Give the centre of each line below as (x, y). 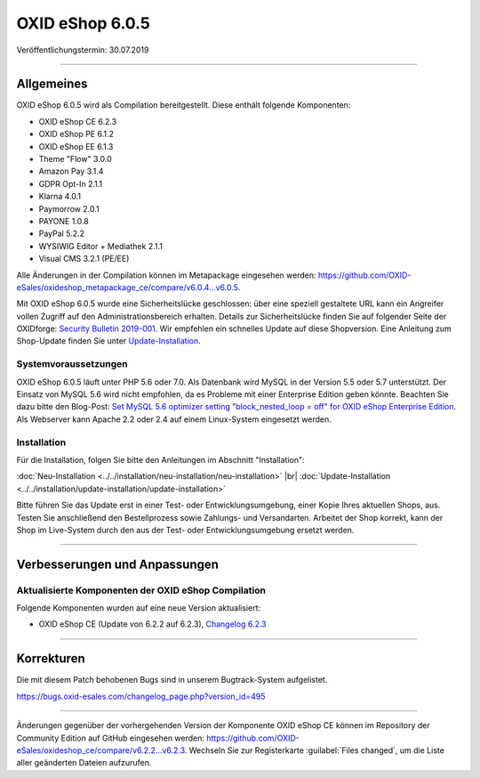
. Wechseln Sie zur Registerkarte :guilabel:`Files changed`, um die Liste (314, 750)
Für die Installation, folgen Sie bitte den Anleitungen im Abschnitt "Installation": (161, 459)
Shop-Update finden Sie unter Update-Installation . (108, 341)
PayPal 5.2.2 (61, 234)
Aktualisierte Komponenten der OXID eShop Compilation (141, 590)
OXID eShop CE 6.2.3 (78, 121)
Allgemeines (52, 84)
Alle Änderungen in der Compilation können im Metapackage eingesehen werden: (166, 275)
